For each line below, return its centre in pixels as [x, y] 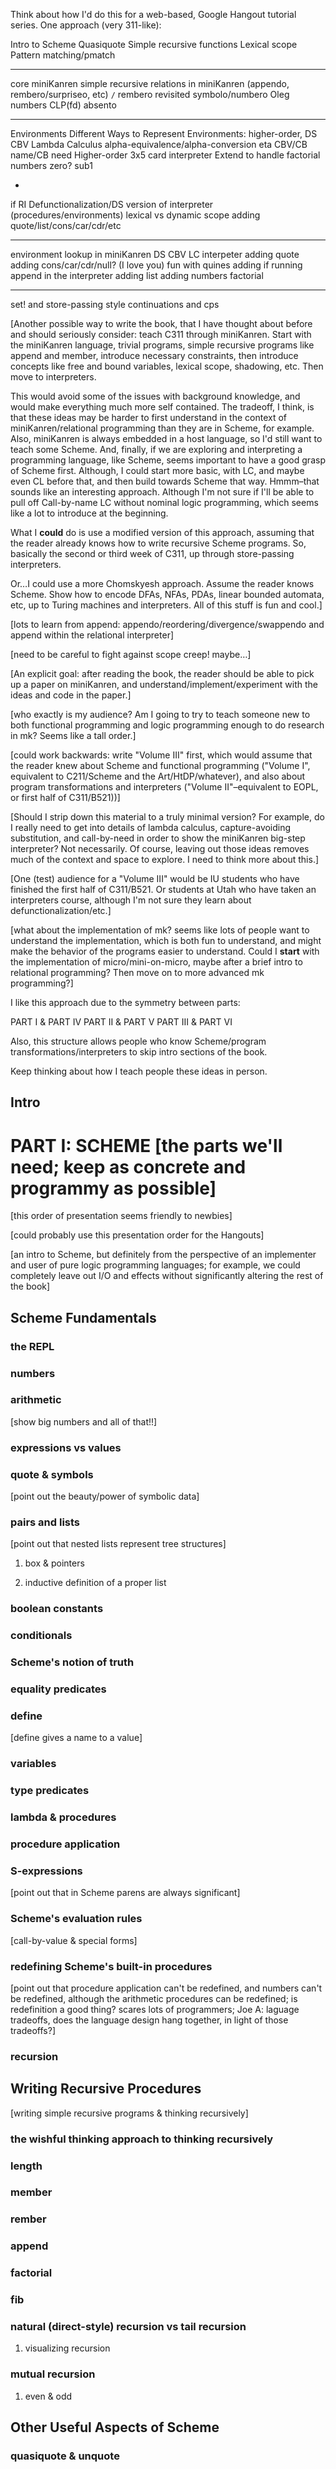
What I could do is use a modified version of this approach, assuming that [162, 532]
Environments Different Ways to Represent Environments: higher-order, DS [164, 133]
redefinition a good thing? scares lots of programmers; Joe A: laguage [155, 2009]
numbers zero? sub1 [51, 165]
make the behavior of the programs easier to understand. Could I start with [165, 951]
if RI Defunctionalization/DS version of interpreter [112, 204]
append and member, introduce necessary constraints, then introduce [154, 355]
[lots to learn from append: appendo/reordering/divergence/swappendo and [167, 624]
